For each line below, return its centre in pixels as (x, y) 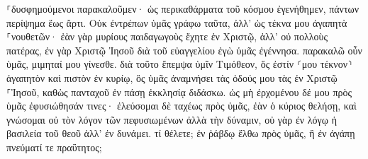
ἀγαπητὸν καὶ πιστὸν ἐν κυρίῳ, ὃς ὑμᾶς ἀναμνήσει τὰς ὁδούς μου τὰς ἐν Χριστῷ (172, 77)
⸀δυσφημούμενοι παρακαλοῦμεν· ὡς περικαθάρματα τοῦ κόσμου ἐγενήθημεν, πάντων (183, 8)
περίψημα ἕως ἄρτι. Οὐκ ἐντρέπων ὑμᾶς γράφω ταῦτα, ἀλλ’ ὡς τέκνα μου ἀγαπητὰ (177, 22)
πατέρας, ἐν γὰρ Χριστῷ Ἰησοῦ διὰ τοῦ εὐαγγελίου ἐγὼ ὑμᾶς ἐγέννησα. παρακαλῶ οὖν (184, 50)
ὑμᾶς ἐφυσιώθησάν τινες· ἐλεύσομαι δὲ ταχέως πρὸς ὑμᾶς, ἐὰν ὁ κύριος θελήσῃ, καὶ (182, 106)
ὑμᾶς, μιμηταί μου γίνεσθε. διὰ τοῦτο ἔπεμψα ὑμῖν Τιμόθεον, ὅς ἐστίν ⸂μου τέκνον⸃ (179, 64)
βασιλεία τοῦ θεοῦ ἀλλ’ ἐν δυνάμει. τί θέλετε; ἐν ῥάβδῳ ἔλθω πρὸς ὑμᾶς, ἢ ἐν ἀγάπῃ (181, 133)
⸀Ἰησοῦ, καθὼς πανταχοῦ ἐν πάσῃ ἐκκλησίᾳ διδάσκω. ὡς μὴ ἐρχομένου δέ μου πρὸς (179, 92)
